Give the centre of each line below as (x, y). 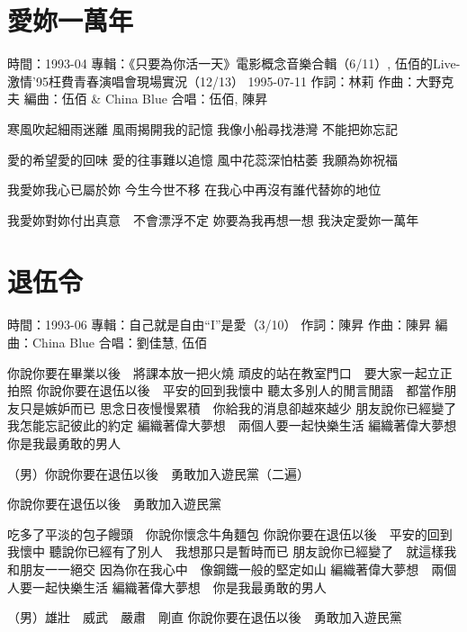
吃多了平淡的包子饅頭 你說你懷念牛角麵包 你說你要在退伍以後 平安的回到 (230, 533)
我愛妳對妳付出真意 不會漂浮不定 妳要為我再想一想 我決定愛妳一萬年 (213, 219)
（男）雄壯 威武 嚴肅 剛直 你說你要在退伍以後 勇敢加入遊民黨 (205, 617)
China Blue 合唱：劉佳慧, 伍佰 (120, 342)
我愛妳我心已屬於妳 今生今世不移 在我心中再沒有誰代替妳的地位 (194, 190)
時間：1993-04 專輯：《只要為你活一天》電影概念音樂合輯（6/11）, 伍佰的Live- (234, 63)
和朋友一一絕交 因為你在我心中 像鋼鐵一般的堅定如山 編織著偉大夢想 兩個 (232, 569)
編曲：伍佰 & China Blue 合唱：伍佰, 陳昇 (146, 99)
